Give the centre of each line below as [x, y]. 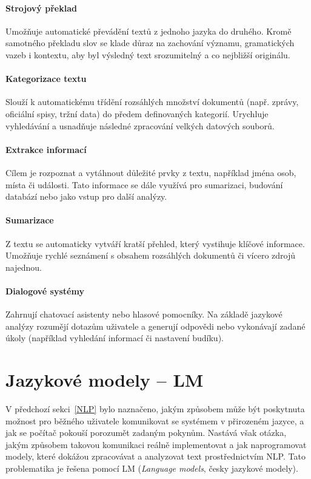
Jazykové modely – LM [105, 380]
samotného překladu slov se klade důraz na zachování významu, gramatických [150, 43]
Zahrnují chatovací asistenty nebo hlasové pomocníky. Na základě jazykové [144, 314]
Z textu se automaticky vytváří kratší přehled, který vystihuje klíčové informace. [155, 243]
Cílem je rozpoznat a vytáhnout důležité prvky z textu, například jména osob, [151, 172]
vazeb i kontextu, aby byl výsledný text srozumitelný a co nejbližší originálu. [148, 54]
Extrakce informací [46, 149]
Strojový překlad [41, 8]
